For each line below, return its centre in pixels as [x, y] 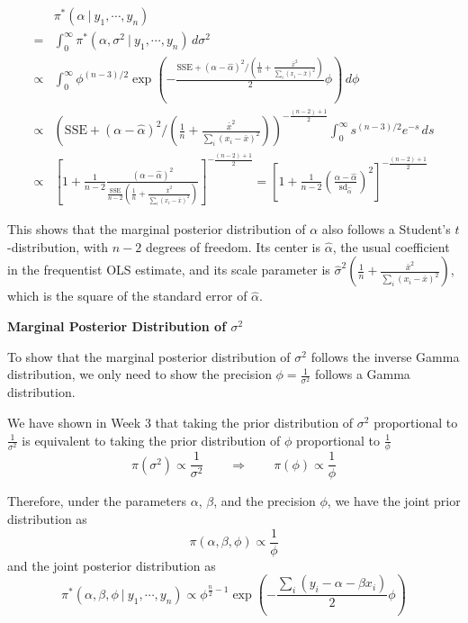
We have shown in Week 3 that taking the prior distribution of [180, 422]
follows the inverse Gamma [385, 356]
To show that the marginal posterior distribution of [149, 356]
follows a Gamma [362, 374]
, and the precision [265, 501]
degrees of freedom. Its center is [233, 246]
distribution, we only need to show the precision [139, 374]
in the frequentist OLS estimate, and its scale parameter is [169, 270]
